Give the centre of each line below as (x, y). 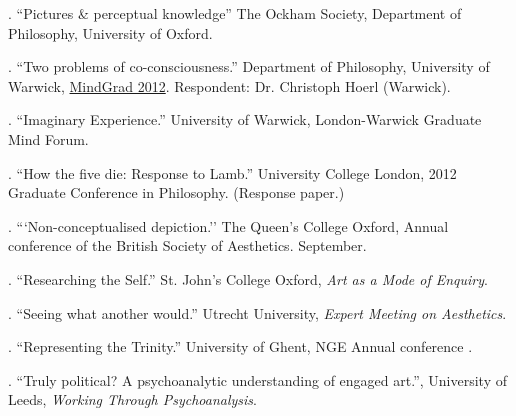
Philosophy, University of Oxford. (110, 32)
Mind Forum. (48, 138)
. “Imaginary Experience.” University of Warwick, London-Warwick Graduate (245, 119)
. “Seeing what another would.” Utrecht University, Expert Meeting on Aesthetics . (257, 312)
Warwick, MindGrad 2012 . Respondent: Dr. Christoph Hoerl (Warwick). (229, 85)
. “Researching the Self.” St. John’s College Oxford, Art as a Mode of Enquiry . (248, 278)
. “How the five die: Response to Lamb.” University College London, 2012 (232, 172)
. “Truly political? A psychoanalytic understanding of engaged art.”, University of (257, 379)
